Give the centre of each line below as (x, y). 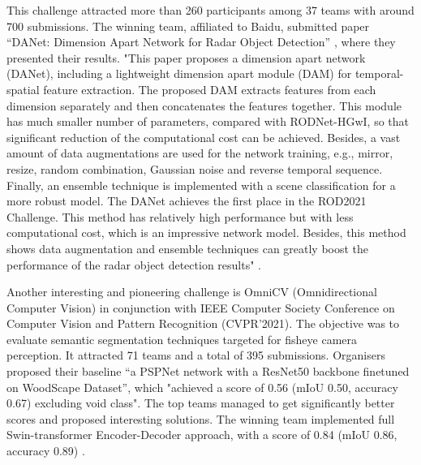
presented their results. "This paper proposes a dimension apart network (186, 57)
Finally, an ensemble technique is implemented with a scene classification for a (201, 185)
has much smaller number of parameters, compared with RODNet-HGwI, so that (208, 121)
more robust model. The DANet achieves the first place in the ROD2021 (187, 201)
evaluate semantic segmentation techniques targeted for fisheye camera (182, 339)
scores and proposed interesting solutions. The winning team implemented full (201, 418)
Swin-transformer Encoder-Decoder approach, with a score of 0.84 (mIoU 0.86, (202, 435)
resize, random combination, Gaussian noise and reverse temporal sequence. (195, 168)
